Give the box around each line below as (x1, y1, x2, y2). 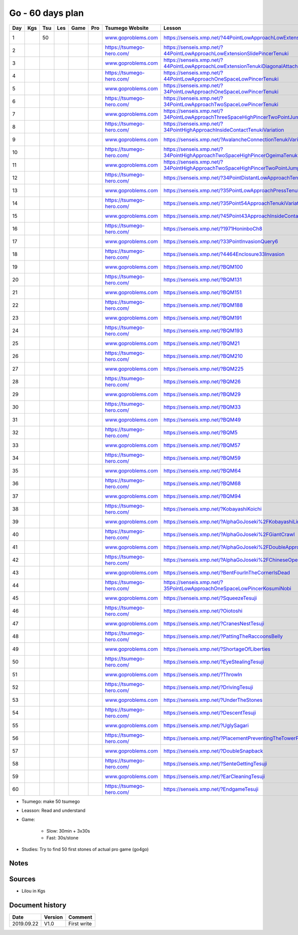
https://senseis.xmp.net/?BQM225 (163, 365, 244, 372)
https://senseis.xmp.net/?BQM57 (163, 441, 241, 448)
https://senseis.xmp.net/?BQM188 (163, 301, 243, 308)
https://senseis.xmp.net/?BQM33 (163, 403, 241, 410)
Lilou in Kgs (21, 888, 46, 894)
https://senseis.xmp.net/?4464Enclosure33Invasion (163, 251, 285, 257)
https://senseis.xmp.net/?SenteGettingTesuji (163, 760, 267, 767)
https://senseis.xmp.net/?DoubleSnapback (163, 747, 263, 754)
